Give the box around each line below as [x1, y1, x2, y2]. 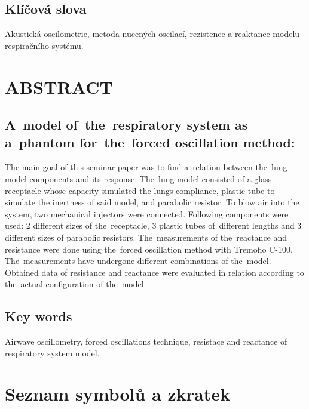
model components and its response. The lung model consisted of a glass [5, 172, 272, 184]
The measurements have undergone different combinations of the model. [5, 254, 271, 267]
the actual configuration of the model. [5, 278, 146, 290]
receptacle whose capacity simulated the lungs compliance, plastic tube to [5, 184, 275, 196]
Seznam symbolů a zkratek [5, 382, 230, 406]
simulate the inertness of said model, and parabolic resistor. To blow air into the [5, 196, 299, 208]
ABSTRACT [5, 74, 113, 99]
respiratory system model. [5, 346, 100, 359]
